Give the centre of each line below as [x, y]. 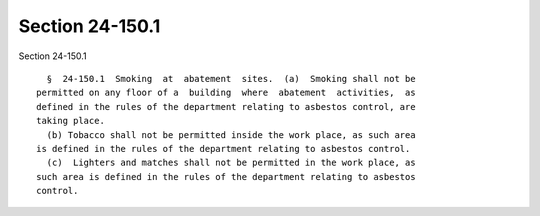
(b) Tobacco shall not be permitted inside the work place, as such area [231, 134]
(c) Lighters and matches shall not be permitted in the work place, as [231, 163]
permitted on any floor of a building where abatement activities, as [226, 93]
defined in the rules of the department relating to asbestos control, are [226, 106]
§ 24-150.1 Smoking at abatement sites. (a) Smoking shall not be [231, 78]
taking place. [70, 121]
